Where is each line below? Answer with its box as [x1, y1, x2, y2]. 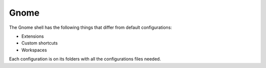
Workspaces [21, 47, 47, 53]
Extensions [21, 33, 44, 39]
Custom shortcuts [21, 40, 58, 46]
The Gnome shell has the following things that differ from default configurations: [9, 24, 172, 30]
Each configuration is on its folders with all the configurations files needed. [9, 56, 161, 62]
